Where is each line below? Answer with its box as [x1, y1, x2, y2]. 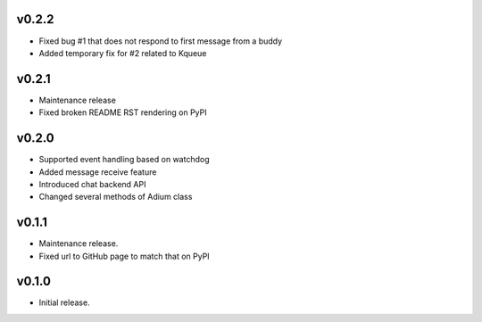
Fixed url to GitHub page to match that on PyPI [38, 251, 210, 261]
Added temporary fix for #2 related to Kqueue [38, 47, 207, 58]
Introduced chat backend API [38, 178, 146, 189]
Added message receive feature [38, 166, 157, 178]
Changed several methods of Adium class [38, 192, 193, 202]
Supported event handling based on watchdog [38, 154, 210, 165]
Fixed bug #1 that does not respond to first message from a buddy [38, 36, 283, 46]
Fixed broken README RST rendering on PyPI [38, 107, 207, 118]
